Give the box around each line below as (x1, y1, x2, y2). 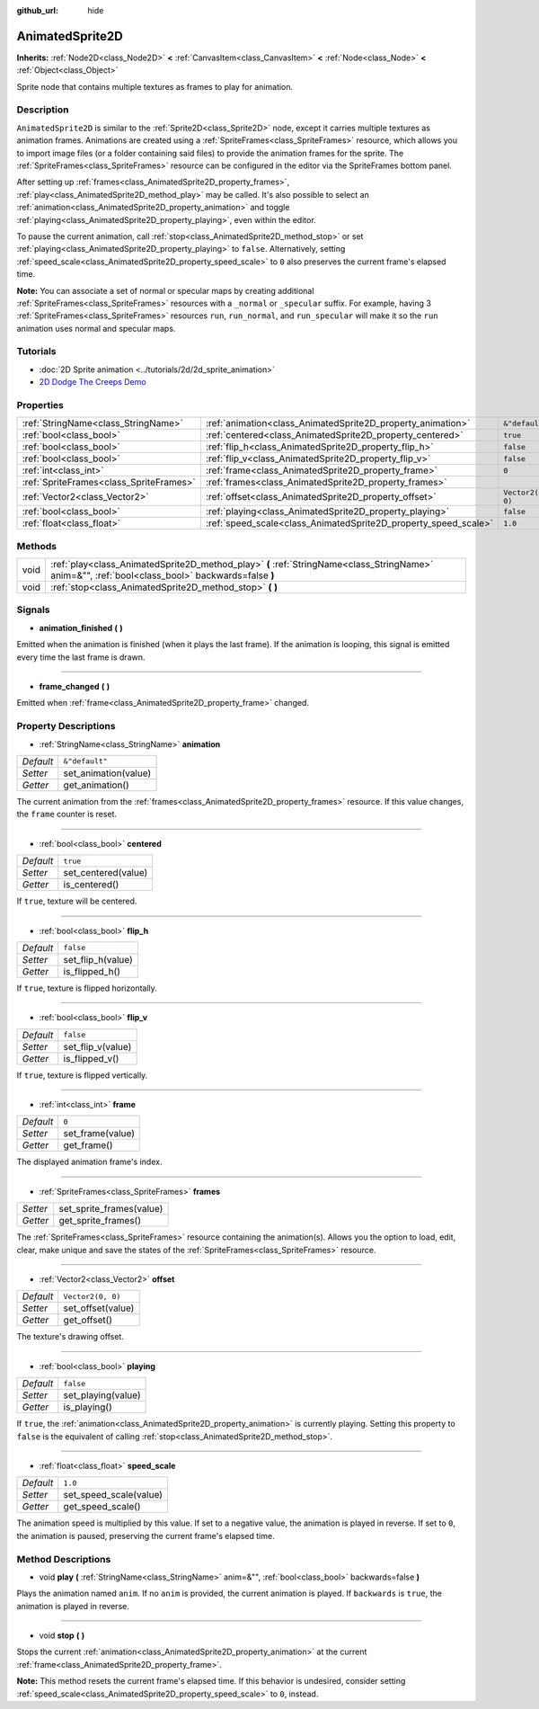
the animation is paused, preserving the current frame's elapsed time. (16, 1530, 275, 1541)
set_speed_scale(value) (63, 1489, 163, 1501)
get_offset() (63, 1313, 112, 1326)
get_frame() (63, 1139, 113, 1152)
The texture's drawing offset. (16, 1331, 125, 1342)
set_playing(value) (63, 1389, 141, 1402)
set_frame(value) (63, 1127, 135, 1140)
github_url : (16, 5, 58, 15)
